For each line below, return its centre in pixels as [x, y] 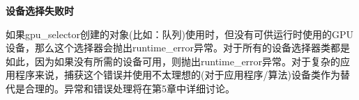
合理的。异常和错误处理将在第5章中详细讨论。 [130, 88]
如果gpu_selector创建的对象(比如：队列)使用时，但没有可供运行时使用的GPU [179, 34]
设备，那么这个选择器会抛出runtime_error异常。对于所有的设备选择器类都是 [178, 48]
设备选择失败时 [40, 10]
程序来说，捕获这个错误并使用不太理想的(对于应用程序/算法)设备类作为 [177, 75]
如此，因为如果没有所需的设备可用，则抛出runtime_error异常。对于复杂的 [173, 61]
